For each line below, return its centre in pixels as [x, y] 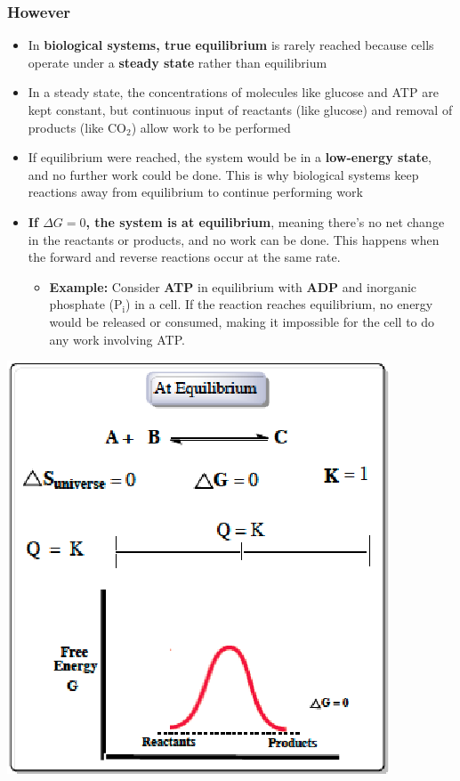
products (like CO [77, 127]
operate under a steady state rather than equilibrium [178, 62]
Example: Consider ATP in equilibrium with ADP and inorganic [233, 286]
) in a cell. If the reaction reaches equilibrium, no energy [279, 304]
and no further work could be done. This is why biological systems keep [223, 174]
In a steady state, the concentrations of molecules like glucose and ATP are [233, 92]
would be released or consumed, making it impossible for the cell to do [242, 321]
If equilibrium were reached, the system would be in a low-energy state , [230, 157]
